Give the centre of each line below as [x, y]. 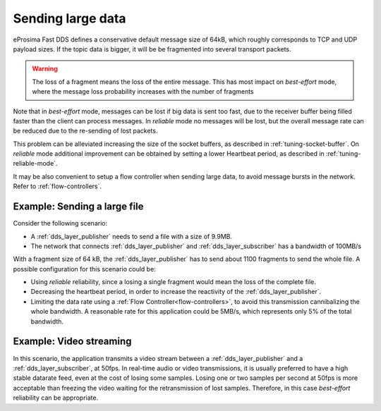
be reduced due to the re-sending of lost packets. [85, 131]
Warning [45, 69]
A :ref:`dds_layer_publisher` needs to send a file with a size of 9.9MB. [132, 236]
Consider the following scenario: [60, 223]
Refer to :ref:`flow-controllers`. [58, 186]
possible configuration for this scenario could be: [85, 269]
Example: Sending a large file [78, 207]
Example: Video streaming [72, 342]
